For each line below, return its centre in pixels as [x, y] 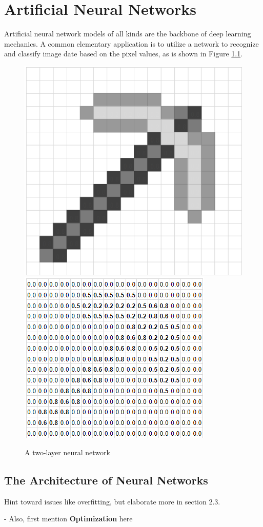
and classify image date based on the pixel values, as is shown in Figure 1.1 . [124, 54]
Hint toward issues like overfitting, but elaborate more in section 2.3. [112, 501]
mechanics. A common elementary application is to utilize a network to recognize [131, 43]
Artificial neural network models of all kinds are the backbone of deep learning [128, 34]
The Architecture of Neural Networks [106, 480]
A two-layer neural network [67, 452]
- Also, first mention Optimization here [68, 519]
